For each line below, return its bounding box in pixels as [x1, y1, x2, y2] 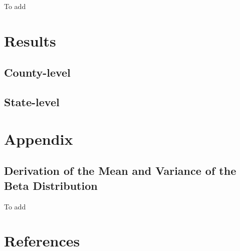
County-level [4, 65, 71, 80]
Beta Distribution [4, 177, 98, 193]
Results [4, 30, 56, 51]
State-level [4, 94, 60, 110]
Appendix [4, 128, 73, 149]
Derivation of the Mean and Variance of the [4, 163, 236, 178]
